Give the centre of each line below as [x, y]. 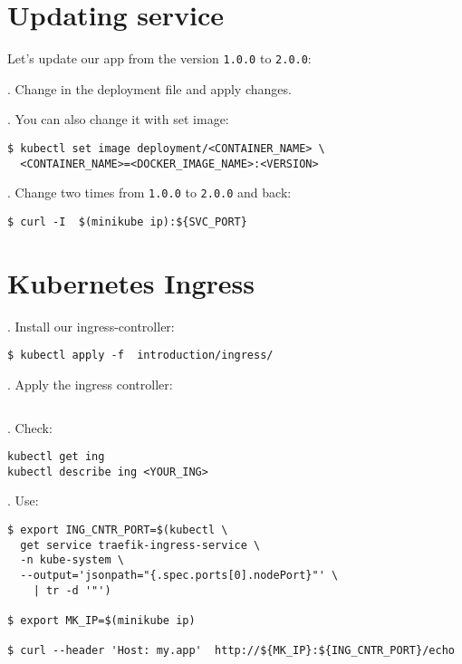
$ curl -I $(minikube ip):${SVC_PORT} [127, 221]
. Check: [30, 427]
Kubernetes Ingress [131, 282]
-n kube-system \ [72, 560]
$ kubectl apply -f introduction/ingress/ [140, 356]
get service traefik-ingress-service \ [140, 545]
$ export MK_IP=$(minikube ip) [101, 621]
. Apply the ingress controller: [90, 384]
